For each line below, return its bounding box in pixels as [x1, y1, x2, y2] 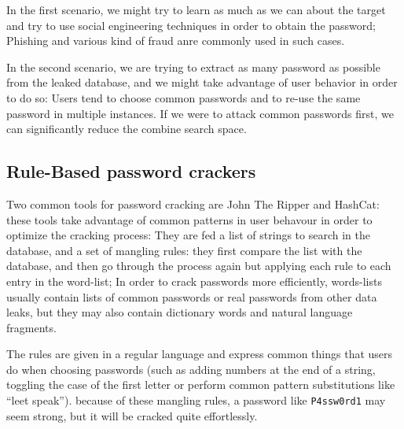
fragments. [6, 319, 57, 335]
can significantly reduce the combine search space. [6, 120, 247, 137]
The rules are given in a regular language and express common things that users [6, 346, 393, 362]
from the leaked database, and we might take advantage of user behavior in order [6, 74, 398, 91]
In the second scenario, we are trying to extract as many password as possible [6, 58, 380, 75]
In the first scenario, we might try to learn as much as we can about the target [6, 2, 386, 17]
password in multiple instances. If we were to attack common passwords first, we [6, 105, 395, 121]
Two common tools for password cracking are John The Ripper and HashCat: [6, 195, 380, 212]
